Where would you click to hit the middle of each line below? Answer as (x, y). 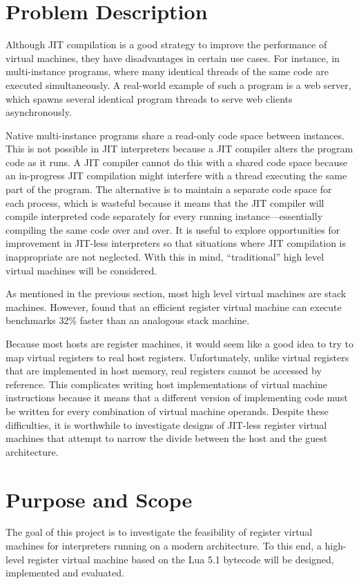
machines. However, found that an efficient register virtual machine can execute (174, 306)
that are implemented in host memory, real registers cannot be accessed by (164, 371)
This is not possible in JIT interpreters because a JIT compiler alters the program (179, 149)
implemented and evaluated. (65, 573)
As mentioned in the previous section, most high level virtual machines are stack (176, 293)
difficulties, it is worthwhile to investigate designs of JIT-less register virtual (166, 424)
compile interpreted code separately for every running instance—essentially (164, 216)
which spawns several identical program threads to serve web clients (149, 98)
